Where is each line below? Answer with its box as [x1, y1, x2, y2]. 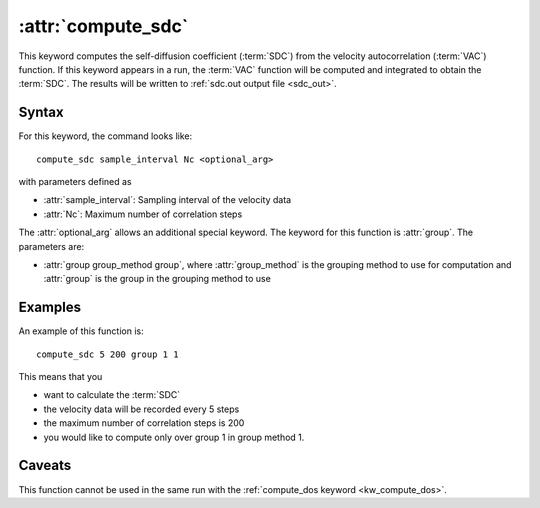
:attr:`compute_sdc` [18, 15, 189, 37]
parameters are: [18, 240, 85, 252]
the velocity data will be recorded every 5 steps [43, 403, 240, 415]
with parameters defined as [18, 176, 132, 188]
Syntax [18, 104, 64, 121]
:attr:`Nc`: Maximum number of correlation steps [43, 208, 243, 220]
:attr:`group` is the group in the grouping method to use [43, 273, 272, 285]
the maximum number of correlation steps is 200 [43, 417, 245, 429]
